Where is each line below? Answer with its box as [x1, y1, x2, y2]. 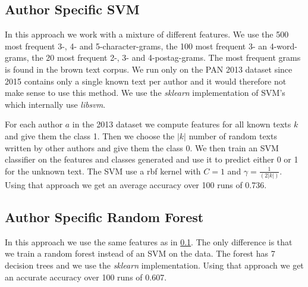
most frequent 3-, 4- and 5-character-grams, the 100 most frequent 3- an [5, 39, 267, 52]
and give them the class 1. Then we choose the [5, 129, 175, 142]
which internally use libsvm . [5, 98, 106, 110]
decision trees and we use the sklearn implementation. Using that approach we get [5, 259, 304, 272]
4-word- [269, 39, 297, 52]
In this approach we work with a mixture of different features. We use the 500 [5, 28, 289, 40]
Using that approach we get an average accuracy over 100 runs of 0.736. [5, 179, 267, 191]
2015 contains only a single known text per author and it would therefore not [5, 74, 287, 87]
